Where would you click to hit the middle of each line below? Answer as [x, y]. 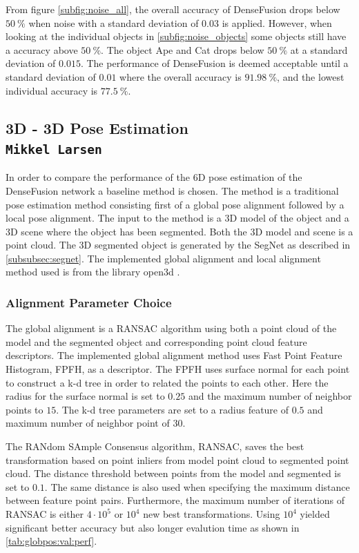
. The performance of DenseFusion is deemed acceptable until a [214, 63]
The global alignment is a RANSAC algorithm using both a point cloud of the [171, 328]
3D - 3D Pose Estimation [97, 127]
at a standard [319, 49]
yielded [315, 514]
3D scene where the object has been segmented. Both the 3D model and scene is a [179, 231]
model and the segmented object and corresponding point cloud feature [156, 341]
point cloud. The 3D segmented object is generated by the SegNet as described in [178, 245]
